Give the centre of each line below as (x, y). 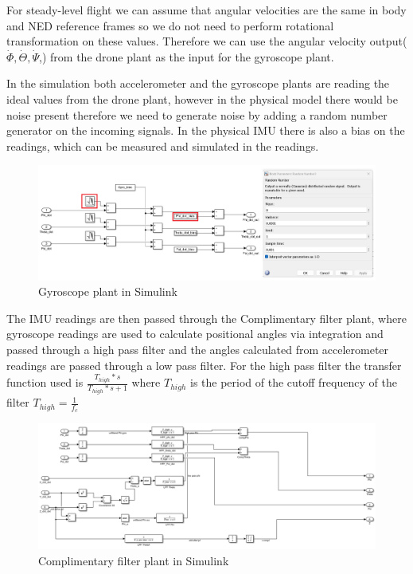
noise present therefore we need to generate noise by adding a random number (197, 114)
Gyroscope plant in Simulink (108, 291)
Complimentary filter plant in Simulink (134, 561)
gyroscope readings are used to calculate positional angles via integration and (195, 334)
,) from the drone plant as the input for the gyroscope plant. (187, 56)
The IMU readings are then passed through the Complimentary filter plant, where (206, 318)
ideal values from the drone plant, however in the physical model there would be (202, 98)
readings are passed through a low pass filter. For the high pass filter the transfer (204, 365)
